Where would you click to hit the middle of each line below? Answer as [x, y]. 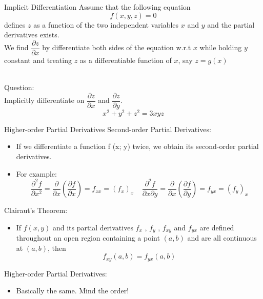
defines [15, 24]
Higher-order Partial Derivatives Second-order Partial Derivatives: [108, 129]
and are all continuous [222, 238]
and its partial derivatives [93, 227]
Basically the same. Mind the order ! [73, 291]
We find [16, 47]
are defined [217, 227]
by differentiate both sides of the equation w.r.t [117, 47]
